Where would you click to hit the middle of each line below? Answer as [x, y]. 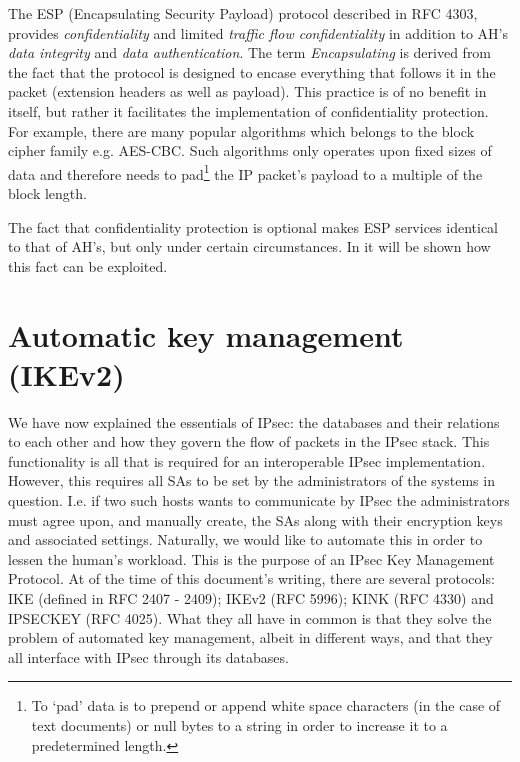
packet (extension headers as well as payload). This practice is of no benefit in [247, 91]
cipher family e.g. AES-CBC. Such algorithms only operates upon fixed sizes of [250, 150]
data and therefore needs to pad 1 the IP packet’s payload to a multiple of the [245, 172]
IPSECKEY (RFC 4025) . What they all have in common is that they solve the [250, 617]
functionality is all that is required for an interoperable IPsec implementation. [247, 460]
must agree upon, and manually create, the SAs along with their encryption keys [255, 519]
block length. [47, 193]
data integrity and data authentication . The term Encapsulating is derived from [250, 52]
